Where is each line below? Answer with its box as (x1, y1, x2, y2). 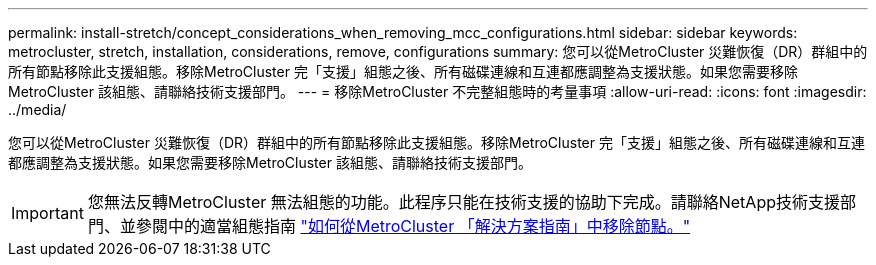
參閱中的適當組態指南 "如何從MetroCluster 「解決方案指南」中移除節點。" (135, 216, 691, 236)
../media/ (8, 101, 67, 118)
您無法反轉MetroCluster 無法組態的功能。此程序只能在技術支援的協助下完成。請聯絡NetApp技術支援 (87, 192, 840, 212)
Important (11, 203, 84, 223)
